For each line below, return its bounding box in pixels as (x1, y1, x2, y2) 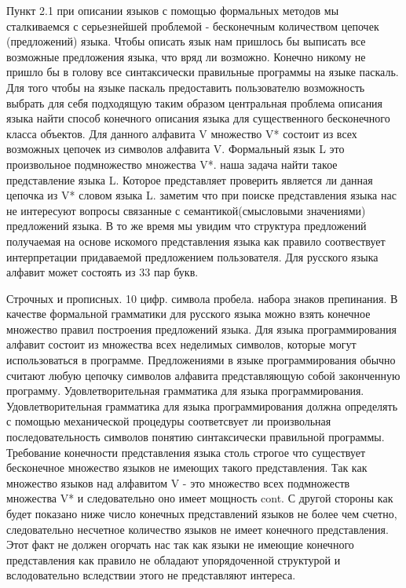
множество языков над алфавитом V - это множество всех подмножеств (6, 474, 350, 491)
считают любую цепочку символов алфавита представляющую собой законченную (6, 367, 401, 383)
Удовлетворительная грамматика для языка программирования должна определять (6, 397, 398, 414)
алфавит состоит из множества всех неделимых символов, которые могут (6, 336, 357, 352)
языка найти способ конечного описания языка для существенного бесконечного (6, 110, 390, 126)
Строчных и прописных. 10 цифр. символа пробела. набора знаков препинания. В (6, 290, 398, 306)
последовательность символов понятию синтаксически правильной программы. (6, 429, 385, 445)
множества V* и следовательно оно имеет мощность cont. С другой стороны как (6, 490, 393, 506)
